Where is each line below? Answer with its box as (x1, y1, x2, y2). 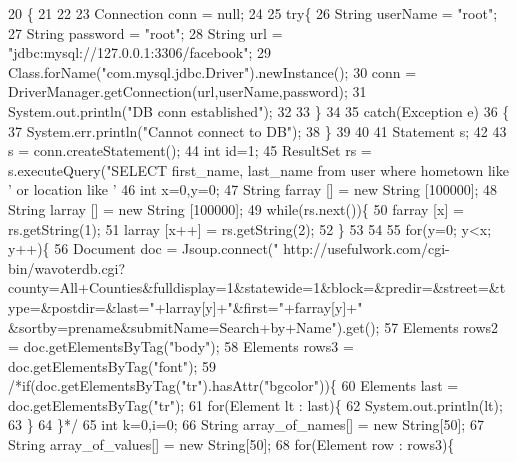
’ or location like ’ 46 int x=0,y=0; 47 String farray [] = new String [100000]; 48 (8, 179, 498, 200)
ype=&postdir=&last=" (8, 296, 155, 317)
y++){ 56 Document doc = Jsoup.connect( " (8, 238, 279, 259)
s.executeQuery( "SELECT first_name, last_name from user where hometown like (8, 159, 509, 180)
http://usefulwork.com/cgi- (283, 238, 450, 259)
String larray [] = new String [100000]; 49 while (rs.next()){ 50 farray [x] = (8, 198, 464, 219)
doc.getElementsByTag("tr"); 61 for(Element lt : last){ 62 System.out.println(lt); (8, 394, 503, 415)
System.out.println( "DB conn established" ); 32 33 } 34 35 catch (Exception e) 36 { (8, 100, 510, 121)
